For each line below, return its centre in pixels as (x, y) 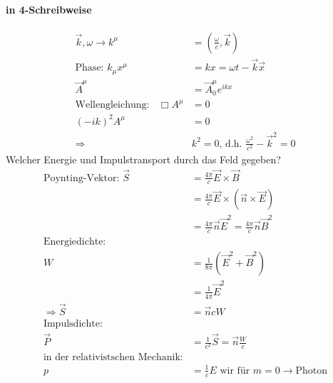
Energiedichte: (75, 241)
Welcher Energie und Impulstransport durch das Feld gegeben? (143, 159)
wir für (235, 371)
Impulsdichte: (73, 323)
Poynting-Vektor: (81, 178)
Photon (312, 371)
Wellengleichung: (112, 105)
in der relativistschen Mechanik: (113, 358)
